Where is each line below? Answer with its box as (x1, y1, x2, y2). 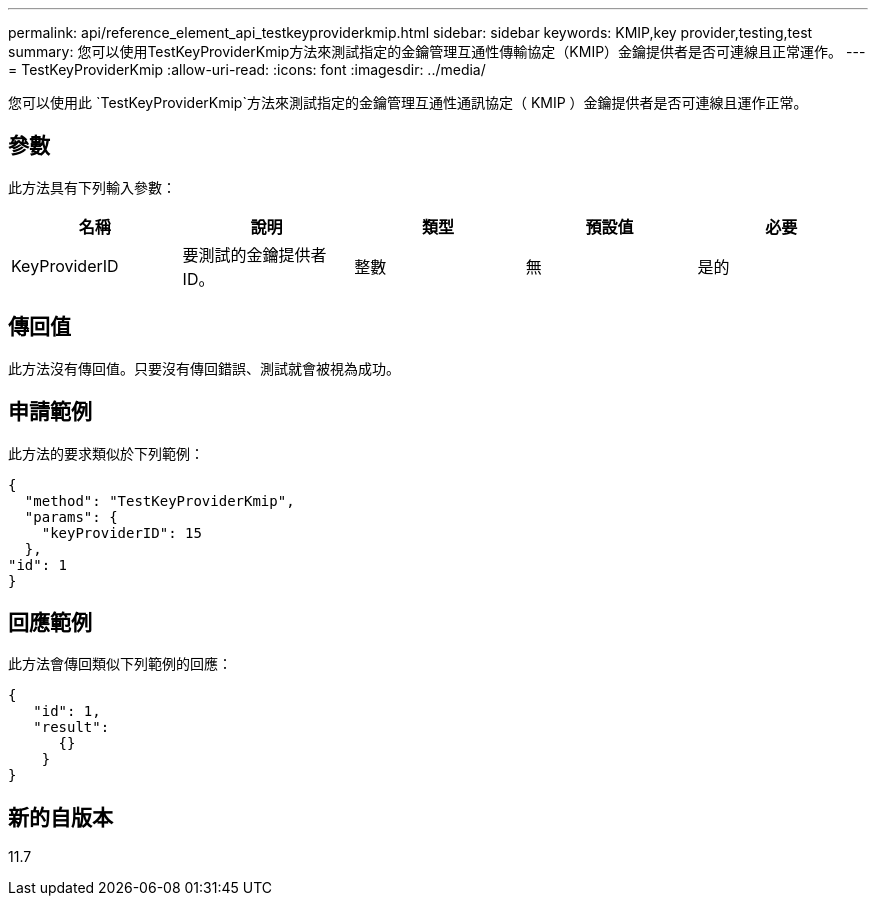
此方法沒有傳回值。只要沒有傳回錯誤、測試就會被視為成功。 (8, 359, 400, 377)
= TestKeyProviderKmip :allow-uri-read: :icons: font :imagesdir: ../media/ (8, 61, 486, 78)
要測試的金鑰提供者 (182, 244, 327, 265)
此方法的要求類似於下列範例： (8, 444, 204, 462)
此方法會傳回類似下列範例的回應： (8, 655, 232, 673)
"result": (33, 719, 110, 736)
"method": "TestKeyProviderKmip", (24, 492, 295, 509)
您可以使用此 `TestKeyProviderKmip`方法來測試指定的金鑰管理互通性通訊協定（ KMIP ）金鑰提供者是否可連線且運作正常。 (8, 94, 808, 111)
